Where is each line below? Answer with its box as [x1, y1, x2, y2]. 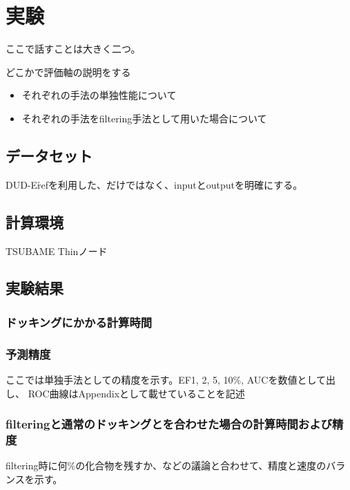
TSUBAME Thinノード [6, 243, 108, 258]
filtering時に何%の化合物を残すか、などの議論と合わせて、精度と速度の [6, 458, 327, 473]
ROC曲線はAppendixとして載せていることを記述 [28, 386, 245, 400]
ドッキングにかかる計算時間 [6, 313, 153, 330]
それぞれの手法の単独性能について [21, 88, 177, 102]
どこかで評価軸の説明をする [6, 64, 131, 79]
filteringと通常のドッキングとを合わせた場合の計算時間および [6, 415, 332, 433]
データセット [6, 144, 93, 166]
